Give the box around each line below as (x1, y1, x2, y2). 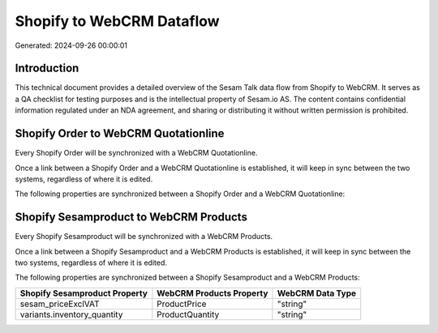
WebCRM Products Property (157, 288, 268, 299)
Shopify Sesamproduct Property (19, 288, 148, 299)
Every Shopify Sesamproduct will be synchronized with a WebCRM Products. (15, 232, 273, 241)
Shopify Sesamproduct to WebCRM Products (15, 211, 247, 224)
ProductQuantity (157, 309, 220, 320)
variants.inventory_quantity (19, 309, 123, 320)
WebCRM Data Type (277, 288, 357, 299)
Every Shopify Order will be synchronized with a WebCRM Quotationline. (15, 148, 258, 158)
